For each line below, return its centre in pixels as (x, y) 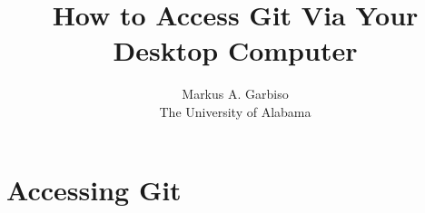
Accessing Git (94, 189)
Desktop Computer (235, 50)
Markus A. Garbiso (235, 94)
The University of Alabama (235, 111)
